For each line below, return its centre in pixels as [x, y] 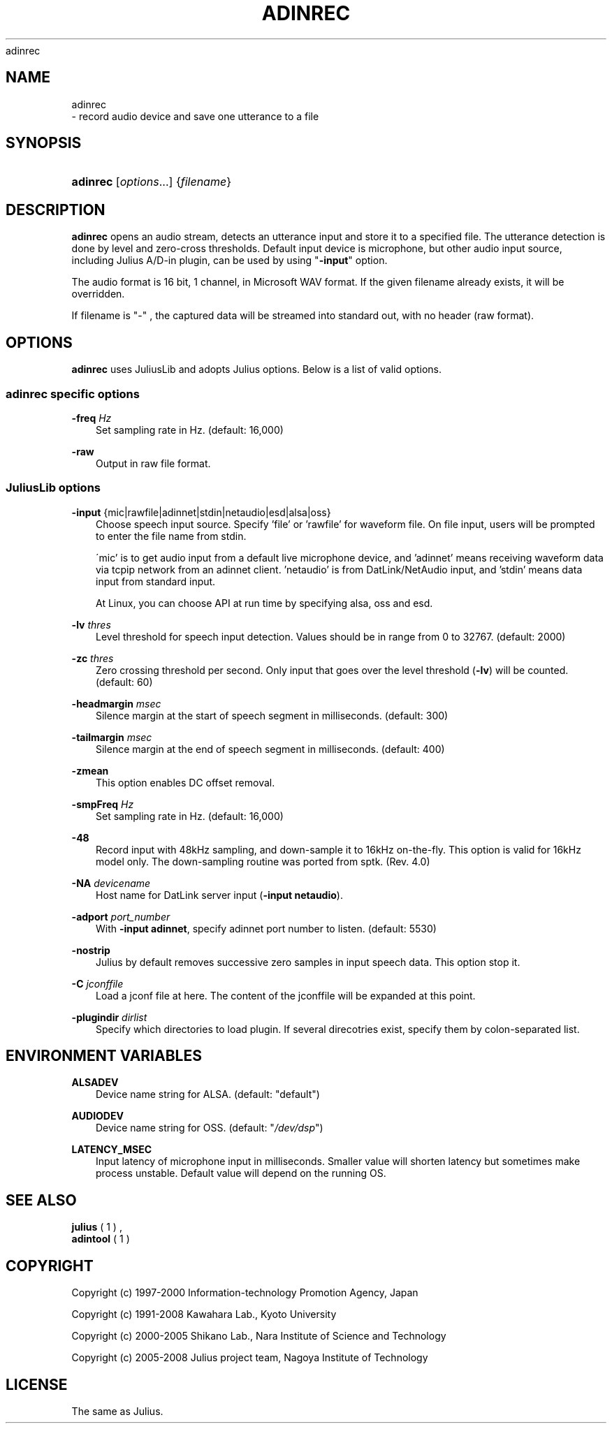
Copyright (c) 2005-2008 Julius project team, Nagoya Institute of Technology [250, 1358]
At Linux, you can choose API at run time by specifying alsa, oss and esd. [264, 603]
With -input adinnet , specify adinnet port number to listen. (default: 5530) [266, 928]
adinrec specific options [73, 394]
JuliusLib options [53, 488]
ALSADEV [95, 1083]
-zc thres [93, 658]
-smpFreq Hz [103, 804]
